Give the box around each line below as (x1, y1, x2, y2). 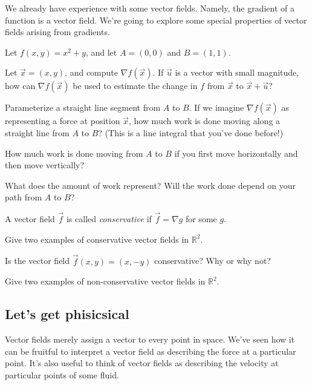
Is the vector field (5, 254, 70, 267)
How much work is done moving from (5, 146, 143, 159)
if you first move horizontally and (174, 146, 298, 159)
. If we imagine (189, 101, 244, 114)
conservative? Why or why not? (154, 254, 271, 267)
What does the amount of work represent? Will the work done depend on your (5, 179, 296, 191)
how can (5, 79, 36, 92)
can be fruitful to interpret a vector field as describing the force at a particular (5, 344, 296, 357)
